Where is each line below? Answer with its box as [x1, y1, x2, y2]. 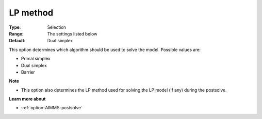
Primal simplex [21, 56, 50, 62]
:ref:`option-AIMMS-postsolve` [21, 105, 82, 111]
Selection [47, 24, 66, 30]
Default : [9, 38, 26, 44]
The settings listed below [47, 31, 98, 36]
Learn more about [9, 96, 46, 102]
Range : [9, 31, 24, 36]
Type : [9, 24, 21, 30]
